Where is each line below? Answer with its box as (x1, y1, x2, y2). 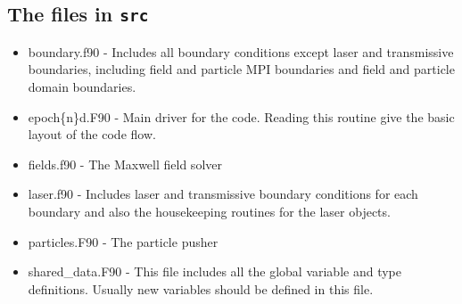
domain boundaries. (28, 77, 136, 95)
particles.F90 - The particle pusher (28, 232, 219, 251)
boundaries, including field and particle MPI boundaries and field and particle (28, 60, 455, 78)
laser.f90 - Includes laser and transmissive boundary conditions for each (28, 185, 418, 203)
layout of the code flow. (28, 125, 156, 144)
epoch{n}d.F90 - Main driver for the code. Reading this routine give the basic (28, 107, 455, 126)
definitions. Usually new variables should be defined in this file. (28, 279, 374, 298)
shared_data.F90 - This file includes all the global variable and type (28, 262, 401, 281)
